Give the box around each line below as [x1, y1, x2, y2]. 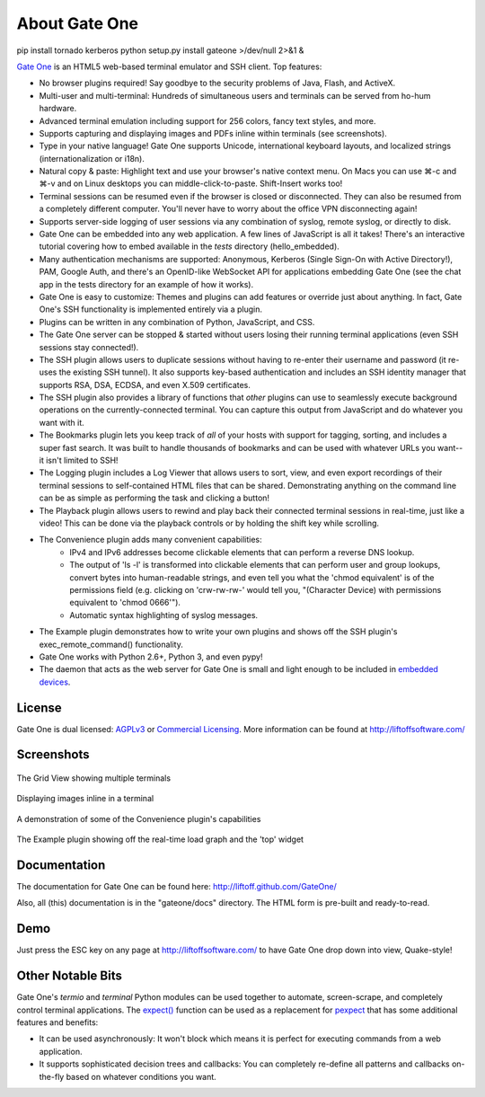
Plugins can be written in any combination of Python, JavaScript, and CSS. [39, 316, 315, 327]
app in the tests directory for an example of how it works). [39, 279, 254, 289]
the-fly [39, 1071, 65, 1082]
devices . [39, 677, 71, 687]
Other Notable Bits [16, 969, 123, 984]
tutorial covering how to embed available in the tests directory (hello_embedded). [39, 241, 340, 252]
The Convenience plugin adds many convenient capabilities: [39, 535, 262, 545]
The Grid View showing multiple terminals [16, 773, 171, 783]
